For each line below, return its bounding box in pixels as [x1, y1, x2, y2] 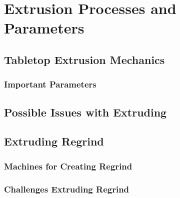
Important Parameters [4, 78, 96, 90]
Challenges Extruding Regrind [4, 182, 129, 195]
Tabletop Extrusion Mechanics [4, 51, 165, 67]
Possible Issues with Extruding [4, 104, 167, 119]
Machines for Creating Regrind [4, 159, 132, 172]
